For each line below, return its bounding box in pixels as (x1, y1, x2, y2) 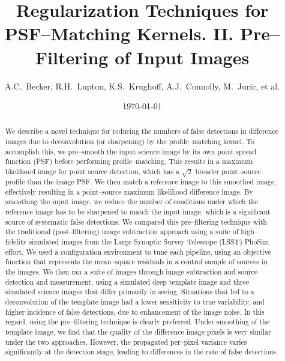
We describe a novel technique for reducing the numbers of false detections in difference (5, 126, 279, 136)
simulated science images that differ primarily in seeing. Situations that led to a (5, 287, 254, 297)
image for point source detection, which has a (37, 166, 180, 177)
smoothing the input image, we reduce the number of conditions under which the (5, 196, 259, 207)
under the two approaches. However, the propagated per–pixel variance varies (5, 336, 247, 347)
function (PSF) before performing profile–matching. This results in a (5, 156, 220, 166)
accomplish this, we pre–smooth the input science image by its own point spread (5, 146, 257, 156)
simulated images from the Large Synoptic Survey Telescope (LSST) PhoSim (29, 236, 269, 246)
